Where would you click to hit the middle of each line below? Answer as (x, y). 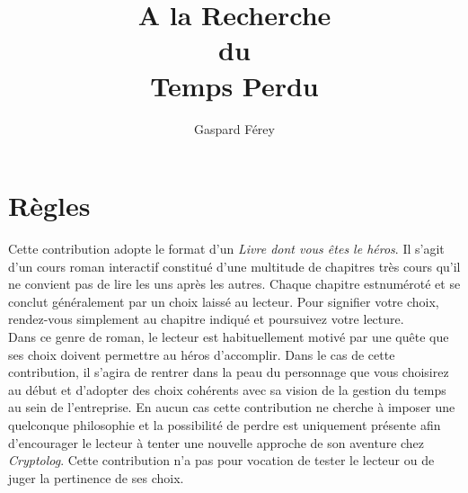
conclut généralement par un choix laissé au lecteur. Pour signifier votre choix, (224, 301)
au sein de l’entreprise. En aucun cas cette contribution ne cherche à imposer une (232, 407)
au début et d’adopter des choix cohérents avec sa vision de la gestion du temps (227, 389)
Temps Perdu (234, 85)
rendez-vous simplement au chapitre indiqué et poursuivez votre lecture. (206, 319)
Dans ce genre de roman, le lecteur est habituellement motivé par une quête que (229, 336)
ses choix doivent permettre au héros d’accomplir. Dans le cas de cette (202, 354)
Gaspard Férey (234, 128)
